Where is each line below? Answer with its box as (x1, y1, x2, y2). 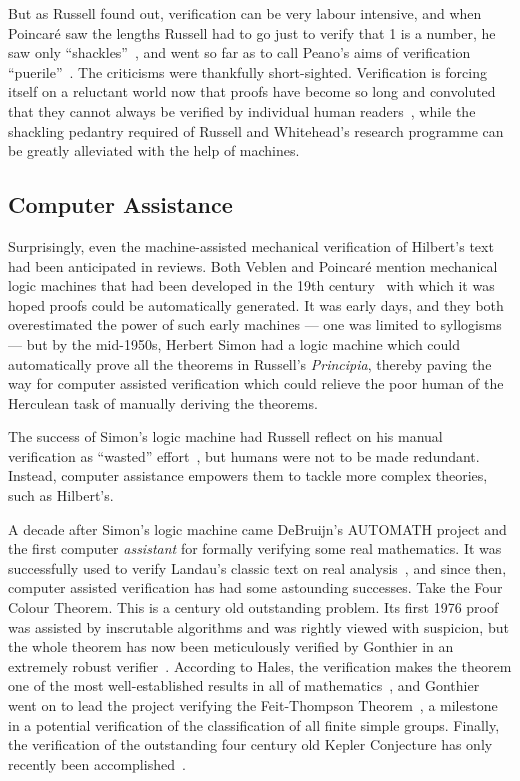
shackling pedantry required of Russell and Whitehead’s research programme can (8, 120, 504, 141)
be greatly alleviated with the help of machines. (8, 140, 300, 161)
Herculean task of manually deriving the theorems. (8, 392, 318, 413)
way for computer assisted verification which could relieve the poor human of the (8, 373, 504, 394)
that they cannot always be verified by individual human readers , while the (8, 100, 476, 121)
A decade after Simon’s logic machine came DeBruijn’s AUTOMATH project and (8, 518, 507, 539)
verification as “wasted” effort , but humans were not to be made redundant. (8, 445, 480, 466)
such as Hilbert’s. (8, 485, 114, 506)
